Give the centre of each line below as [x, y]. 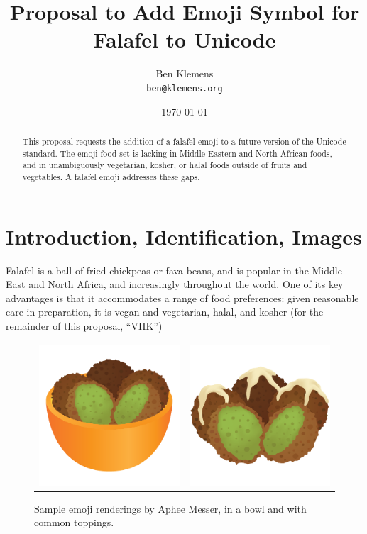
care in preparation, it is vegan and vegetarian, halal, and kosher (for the [165, 312]
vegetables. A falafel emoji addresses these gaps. [111, 176]
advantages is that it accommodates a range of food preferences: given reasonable [182, 297]
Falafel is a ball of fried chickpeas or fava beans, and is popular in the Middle [174, 270]
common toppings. [74, 522]
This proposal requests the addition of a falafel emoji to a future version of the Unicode [184, 141]
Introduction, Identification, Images [184, 236]
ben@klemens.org [185, 88]
